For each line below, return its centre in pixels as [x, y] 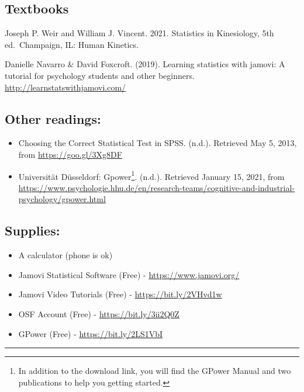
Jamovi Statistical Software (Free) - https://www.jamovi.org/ [129, 274]
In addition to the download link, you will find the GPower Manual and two [155, 371]
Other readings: [53, 118]
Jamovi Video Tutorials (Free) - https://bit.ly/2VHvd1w [120, 294]
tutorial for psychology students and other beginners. [100, 75]
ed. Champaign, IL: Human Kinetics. [72, 44]
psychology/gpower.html [62, 199]
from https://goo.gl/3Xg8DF [70, 154]
